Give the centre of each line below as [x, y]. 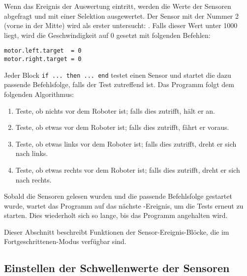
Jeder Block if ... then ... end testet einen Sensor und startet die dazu [118, 75]
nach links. [32, 153]
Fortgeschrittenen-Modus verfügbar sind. [65, 241]
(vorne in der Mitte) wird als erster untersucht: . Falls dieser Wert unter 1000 [121, 25]
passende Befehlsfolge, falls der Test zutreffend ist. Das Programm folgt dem [119, 84]
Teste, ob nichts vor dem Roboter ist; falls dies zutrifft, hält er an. [115, 110]
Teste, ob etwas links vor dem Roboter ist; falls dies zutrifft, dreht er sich [126, 143]
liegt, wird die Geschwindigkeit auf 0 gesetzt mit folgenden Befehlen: [107, 35]
